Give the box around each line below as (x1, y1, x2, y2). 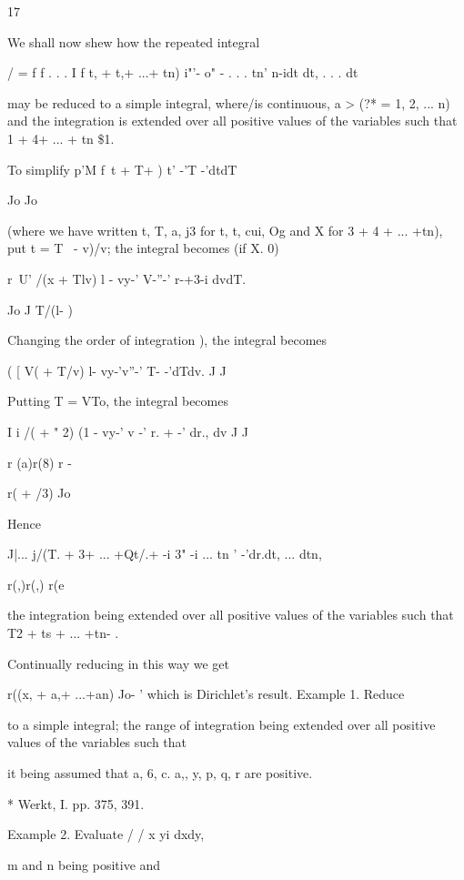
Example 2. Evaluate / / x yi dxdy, (7, 824, 205, 844)
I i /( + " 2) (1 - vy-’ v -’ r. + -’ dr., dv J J (7, 421, 249, 440)
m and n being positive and (7, 855, 161, 874)
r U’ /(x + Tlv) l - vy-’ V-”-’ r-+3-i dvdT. (7, 268, 247, 288)
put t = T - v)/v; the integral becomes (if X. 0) (7, 238, 279, 258)
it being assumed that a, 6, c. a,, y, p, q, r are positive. (7, 764, 313, 783)
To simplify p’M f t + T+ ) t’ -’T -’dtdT (7, 159, 237, 178)
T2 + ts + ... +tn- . (7, 623, 119, 642)
